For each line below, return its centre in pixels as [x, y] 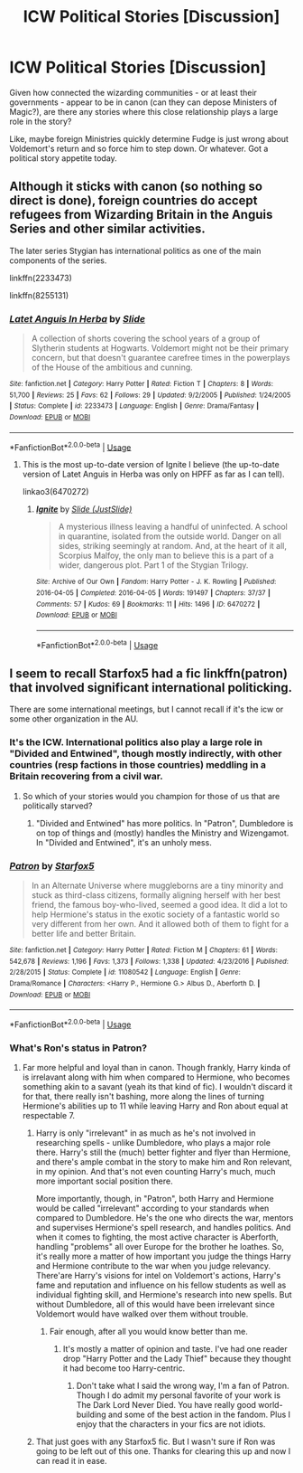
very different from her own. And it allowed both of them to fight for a [160, 924]
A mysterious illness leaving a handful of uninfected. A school [173, 527]
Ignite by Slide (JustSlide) [84, 509]
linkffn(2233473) [41, 278]
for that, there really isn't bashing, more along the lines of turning [143, 1097]
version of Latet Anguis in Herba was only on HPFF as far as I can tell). [154, 474]
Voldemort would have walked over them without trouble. [142, 1314]
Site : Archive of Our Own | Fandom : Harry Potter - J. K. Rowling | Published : [156, 582]
